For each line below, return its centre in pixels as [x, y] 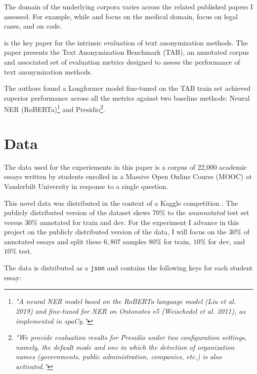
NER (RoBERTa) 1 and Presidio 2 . [55, 108]
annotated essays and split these [53, 241]
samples [135, 241]
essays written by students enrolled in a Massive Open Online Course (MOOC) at [128, 176]
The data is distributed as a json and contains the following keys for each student [128, 268]
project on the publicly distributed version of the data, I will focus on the [115, 232]
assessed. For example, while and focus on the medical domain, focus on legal [121, 16]
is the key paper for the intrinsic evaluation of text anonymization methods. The [126, 42]
